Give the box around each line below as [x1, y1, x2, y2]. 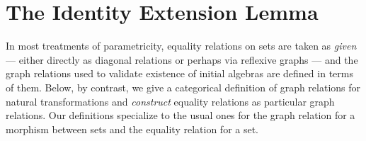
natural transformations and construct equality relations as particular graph [6, 94, 335, 108]
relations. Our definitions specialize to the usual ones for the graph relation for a [6, 108, 355, 123]
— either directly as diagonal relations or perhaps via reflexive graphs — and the [6, 52, 358, 67]
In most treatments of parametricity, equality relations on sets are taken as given [6, 38, 357, 53]
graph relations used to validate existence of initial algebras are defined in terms [6, 66, 353, 81]
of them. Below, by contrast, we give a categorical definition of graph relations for [6, 79, 361, 94]
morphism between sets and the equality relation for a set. [6, 121, 259, 136]
